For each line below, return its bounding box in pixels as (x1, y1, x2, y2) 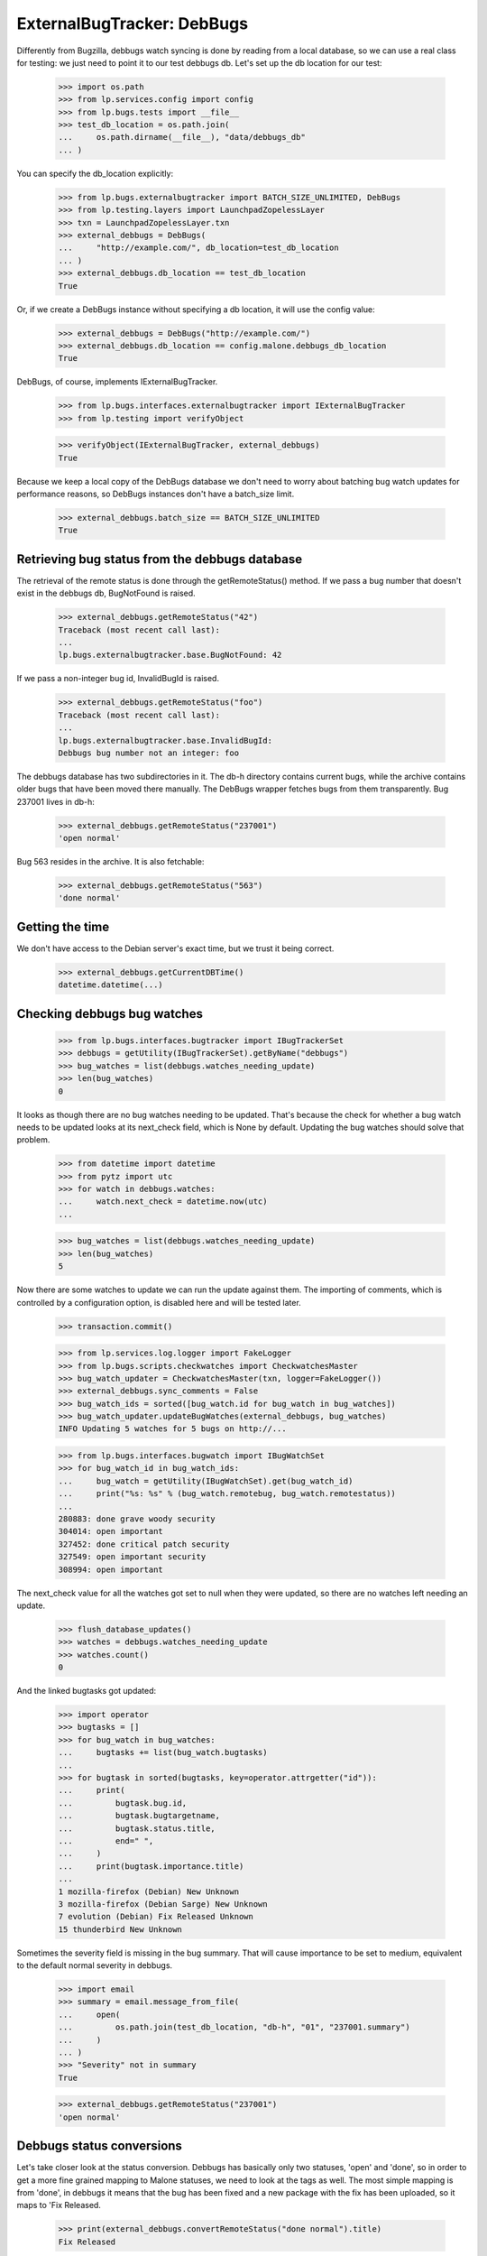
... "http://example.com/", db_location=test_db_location (58, 243, 339, 253)
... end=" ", (58, 1835, 154, 1845)
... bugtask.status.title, (58, 1823, 216, 1834)
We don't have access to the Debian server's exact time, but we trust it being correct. (16, 943, 335, 954)
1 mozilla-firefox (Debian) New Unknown (58, 1886, 239, 1897)
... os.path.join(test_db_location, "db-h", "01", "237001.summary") (58, 2022, 410, 2032)
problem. (16, 1134, 51, 1145)
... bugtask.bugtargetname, (58, 1810, 221, 1821)
